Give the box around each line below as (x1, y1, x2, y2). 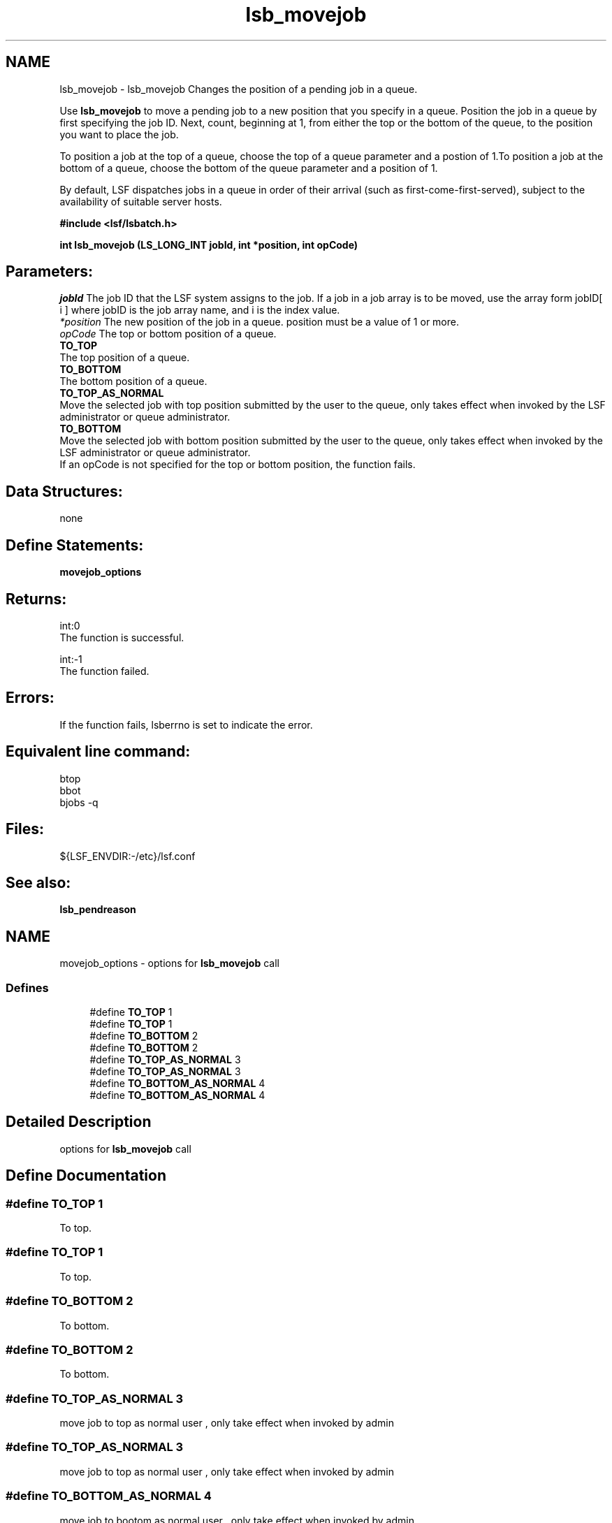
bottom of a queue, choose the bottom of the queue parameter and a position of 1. (59, 161, 438, 174)
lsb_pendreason (59, 903, 136, 916)
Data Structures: (6, 482, 123, 500)
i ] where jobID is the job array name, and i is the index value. (59, 304, 340, 316)
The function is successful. (59, 631, 184, 643)
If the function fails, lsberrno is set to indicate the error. (59, 718, 313, 731)
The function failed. (59, 664, 150, 677)
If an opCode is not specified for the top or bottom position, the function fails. (59, 458, 416, 471)
